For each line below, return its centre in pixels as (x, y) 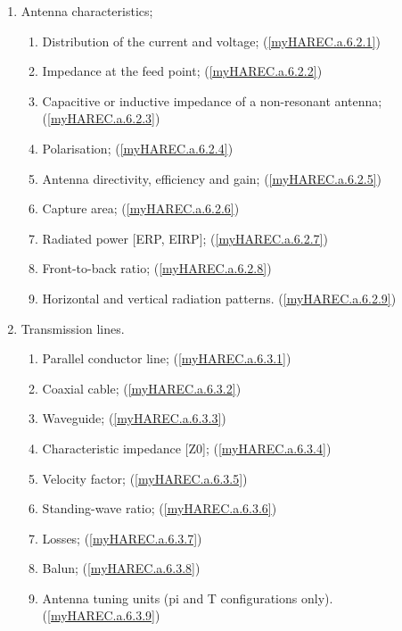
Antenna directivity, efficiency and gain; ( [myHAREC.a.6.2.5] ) (212, 178)
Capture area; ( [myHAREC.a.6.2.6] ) (141, 208)
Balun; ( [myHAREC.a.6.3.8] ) (121, 568)
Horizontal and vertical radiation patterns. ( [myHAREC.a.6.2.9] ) (219, 298)
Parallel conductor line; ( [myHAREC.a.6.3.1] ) (167, 358)
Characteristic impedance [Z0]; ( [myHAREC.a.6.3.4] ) (187, 448)
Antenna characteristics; (87, 11)
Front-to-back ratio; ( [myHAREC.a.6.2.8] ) (157, 268)
